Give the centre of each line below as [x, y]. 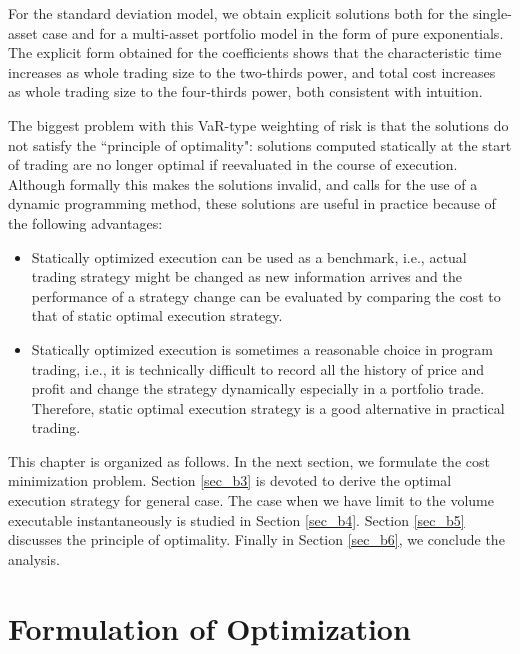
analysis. [34, 558]
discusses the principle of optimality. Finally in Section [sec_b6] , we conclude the [256, 539]
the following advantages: [85, 222]
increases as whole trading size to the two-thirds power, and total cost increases [252, 71]
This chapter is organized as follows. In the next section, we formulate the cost [249, 460]
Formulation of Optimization [209, 627]
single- [492, 13]
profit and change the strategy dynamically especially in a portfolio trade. [258, 388]
